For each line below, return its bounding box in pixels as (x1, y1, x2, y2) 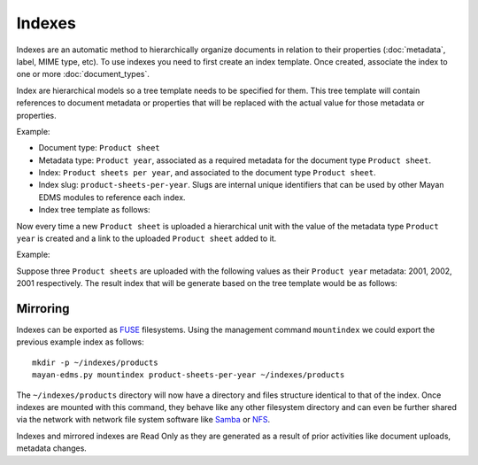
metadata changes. (16, 443, 88, 453)
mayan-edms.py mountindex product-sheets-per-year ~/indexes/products (32, 370, 345, 380)
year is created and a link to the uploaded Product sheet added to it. (16, 233, 277, 244)
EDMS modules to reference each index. (38, 191, 186, 203)
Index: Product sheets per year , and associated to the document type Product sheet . (38, 167, 376, 178)
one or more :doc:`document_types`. (16, 69, 150, 80)
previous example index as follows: (16, 337, 145, 347)
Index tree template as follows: (38, 205, 150, 215)
